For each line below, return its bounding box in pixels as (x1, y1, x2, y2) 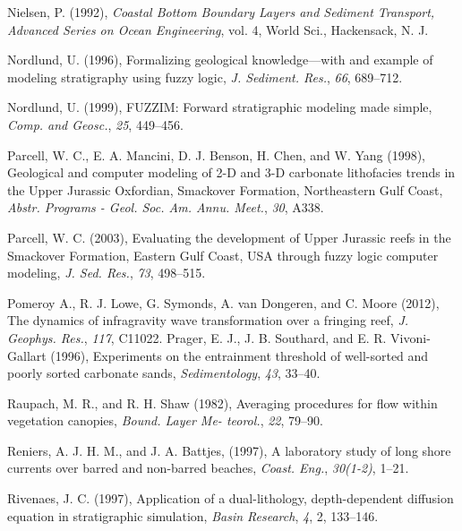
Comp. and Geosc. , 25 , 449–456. (7, 115, 184, 133)
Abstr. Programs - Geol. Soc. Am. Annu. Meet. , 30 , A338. (7, 198, 324, 217)
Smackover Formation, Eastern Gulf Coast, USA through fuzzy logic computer (7, 245, 439, 264)
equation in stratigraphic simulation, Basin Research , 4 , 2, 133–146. (7, 506, 379, 525)
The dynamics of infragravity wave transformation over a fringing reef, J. (7, 311, 409, 330)
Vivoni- (390, 328, 431, 347)
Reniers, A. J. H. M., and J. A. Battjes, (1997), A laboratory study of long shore (7, 441, 451, 459)
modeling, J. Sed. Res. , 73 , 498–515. (7, 263, 206, 282)
